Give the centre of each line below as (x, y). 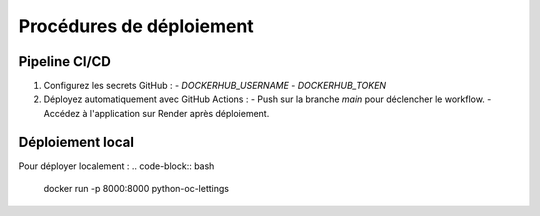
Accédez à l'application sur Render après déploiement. (156, 113)
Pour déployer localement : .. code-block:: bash (116, 166)
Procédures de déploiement (136, 26)
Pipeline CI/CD (65, 61)
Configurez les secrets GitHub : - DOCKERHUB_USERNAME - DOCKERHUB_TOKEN (215, 86)
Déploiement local (76, 141)
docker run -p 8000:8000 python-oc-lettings (136, 189)
